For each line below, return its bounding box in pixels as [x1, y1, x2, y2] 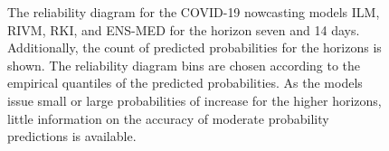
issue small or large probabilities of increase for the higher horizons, [7, 90, 382, 109]
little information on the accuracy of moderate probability [7, 109, 329, 127]
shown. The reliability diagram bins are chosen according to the [7, 55, 361, 74]
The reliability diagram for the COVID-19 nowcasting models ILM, [7, 3, 380, 21]
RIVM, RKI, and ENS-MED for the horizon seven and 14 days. [7, 20, 360, 39]
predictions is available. [7, 127, 137, 146]
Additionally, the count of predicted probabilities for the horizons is [7, 38, 382, 57]
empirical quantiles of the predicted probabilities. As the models [7, 73, 363, 92]
